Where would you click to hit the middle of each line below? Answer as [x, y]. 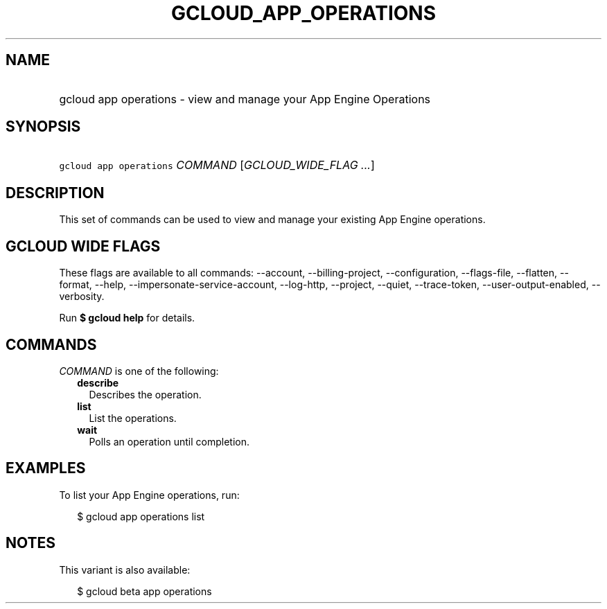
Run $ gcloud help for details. [127, 318]
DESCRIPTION [55, 193]
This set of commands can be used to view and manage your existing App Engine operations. [272, 220]
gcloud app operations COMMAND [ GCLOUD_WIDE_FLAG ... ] [217, 165]
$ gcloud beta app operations [144, 591]
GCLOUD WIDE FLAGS [83, 246]
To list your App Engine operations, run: [149, 495]
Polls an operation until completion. [169, 441]
